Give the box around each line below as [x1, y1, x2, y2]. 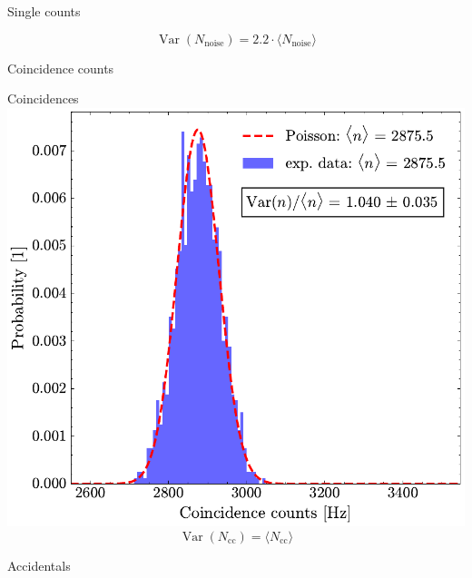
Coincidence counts [7, 58, 114, 77]
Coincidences [7, 89, 79, 108]
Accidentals [7, 555, 71, 574]
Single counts [7, 2, 81, 20]
